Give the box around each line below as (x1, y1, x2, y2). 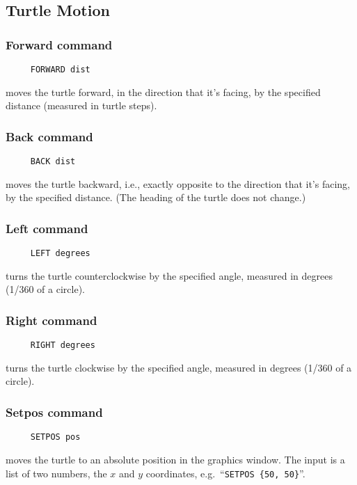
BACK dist (30, 157, 76, 167)
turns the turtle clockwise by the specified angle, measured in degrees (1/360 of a (6, 360, 352, 374)
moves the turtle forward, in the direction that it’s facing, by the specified (6, 84, 321, 99)
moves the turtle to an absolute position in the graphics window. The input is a (6, 452, 345, 466)
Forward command (6, 35, 113, 53)
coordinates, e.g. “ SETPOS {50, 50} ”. (145, 466, 306, 480)
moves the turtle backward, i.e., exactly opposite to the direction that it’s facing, (6, 176, 351, 191)
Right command (6, 311, 97, 328)
